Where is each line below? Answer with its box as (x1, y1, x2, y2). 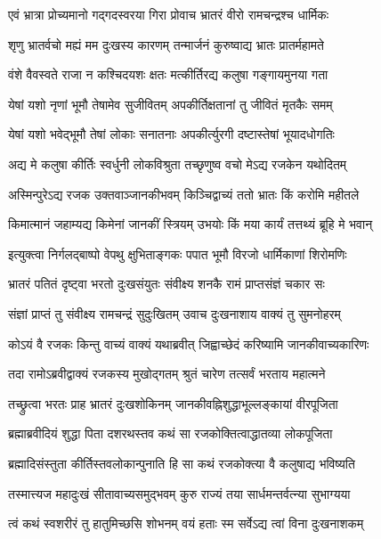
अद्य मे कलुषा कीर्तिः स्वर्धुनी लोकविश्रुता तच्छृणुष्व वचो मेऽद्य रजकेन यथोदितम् (8, 154, 347, 173)
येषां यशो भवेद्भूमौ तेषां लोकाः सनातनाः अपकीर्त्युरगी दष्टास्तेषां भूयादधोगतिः (8, 125, 335, 143)
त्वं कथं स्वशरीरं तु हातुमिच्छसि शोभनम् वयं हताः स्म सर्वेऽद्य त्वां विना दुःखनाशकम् (8, 514, 364, 533)
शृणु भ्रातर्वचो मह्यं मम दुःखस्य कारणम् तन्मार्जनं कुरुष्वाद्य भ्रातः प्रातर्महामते (8, 35, 324, 53)
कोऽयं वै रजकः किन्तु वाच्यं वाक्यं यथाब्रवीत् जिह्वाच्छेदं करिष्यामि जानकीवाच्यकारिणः (8, 334, 369, 353)
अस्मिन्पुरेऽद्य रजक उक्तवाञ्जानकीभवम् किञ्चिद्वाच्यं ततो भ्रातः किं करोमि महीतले (8, 184, 360, 203)
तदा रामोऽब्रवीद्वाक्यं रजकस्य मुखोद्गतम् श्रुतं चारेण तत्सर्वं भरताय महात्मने (8, 364, 326, 383)
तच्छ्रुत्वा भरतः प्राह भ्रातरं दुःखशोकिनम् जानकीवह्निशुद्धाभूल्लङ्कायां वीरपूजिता (8, 394, 338, 412)
